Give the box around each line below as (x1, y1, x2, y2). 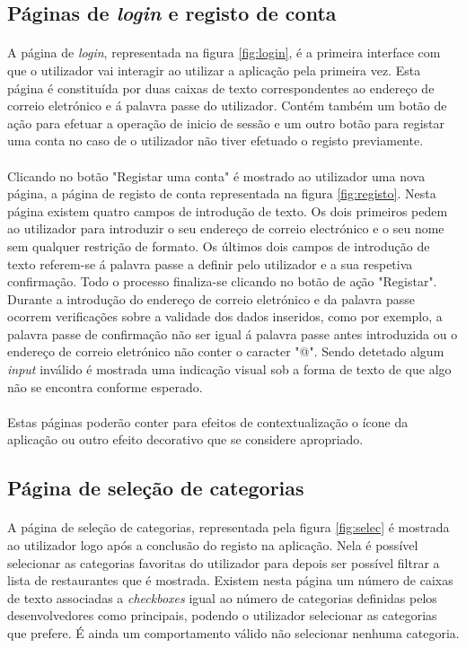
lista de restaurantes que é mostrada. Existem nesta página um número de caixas (7, 571, 453, 590)
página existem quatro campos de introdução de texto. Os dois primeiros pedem (7, 201, 448, 220)
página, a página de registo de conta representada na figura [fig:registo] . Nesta (7, 184, 436, 203)
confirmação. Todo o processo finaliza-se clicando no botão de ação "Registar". (7, 272, 437, 291)
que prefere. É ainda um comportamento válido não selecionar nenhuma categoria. (7, 623, 460, 642)
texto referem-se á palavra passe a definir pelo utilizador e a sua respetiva (7, 254, 413, 273)
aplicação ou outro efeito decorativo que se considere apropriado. (7, 430, 364, 449)
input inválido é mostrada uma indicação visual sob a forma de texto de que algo (7, 360, 452, 379)
